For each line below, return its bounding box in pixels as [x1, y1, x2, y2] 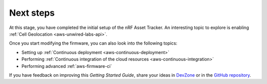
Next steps [9, 7, 55, 18]
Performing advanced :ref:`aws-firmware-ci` [21, 63, 112, 69]
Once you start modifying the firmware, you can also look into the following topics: [9, 40, 178, 46]
